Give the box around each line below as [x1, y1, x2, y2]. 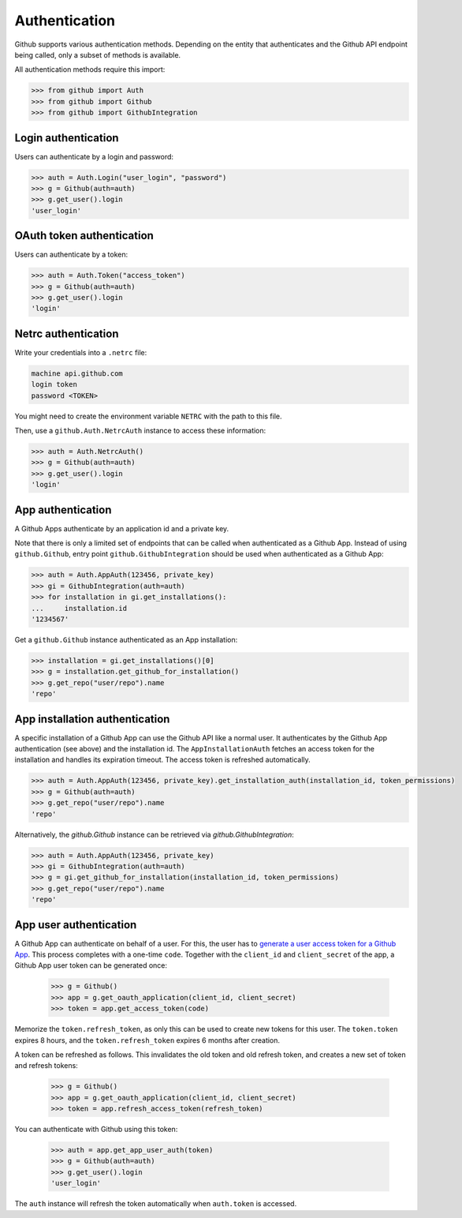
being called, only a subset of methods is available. [14, 50, 181, 59]
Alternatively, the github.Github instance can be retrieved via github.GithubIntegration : [14, 830, 295, 839]
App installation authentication [14, 712, 170, 725]
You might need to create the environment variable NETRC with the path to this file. [14, 411, 283, 421]
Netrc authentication [14, 327, 119, 340]
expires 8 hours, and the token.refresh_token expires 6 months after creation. [14, 1035, 280, 1045]
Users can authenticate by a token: [14, 249, 129, 260]
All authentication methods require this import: [14, 65, 166, 74]
